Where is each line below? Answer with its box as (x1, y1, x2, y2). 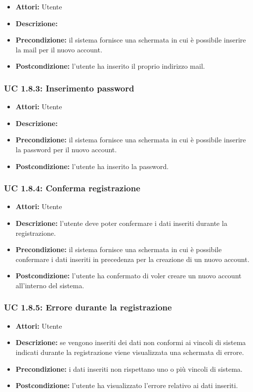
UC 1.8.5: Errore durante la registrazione (4, 301, 172, 313)
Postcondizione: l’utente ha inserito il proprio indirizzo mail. (15, 61, 205, 71)
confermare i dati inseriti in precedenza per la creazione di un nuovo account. (15, 254, 250, 264)
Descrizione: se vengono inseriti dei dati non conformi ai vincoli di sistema (15, 337, 246, 348)
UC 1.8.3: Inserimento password (4, 82, 134, 94)
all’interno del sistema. (15, 280, 84, 290)
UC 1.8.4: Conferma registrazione (4, 182, 140, 194)
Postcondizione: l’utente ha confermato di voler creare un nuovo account (15, 270, 242, 281)
